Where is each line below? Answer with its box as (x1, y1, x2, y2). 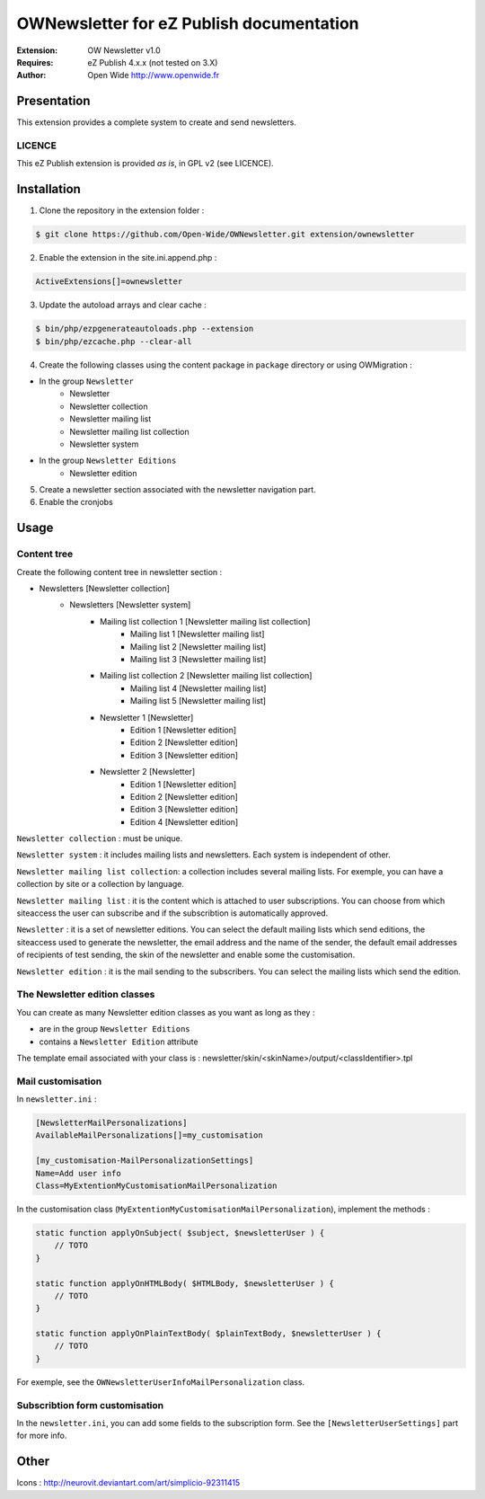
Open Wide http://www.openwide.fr (87, 70, 220, 81)
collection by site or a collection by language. (16, 879, 184, 890)
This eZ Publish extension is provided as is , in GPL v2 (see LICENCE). (16, 158, 274, 169)
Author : (16, 70, 47, 81)
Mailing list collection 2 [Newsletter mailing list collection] (100, 670, 313, 681)
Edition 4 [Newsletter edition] (130, 816, 239, 827)
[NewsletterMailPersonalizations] (35, 1118, 188, 1128)
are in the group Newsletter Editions (39, 1024, 190, 1034)
